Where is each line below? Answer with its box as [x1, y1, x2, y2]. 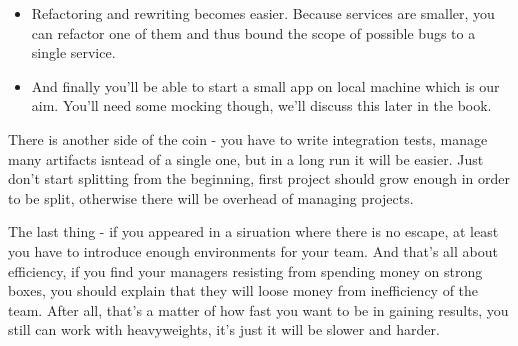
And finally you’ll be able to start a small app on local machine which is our [31, 75, 500, 96]
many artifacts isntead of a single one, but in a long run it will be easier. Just [8, 148, 484, 169]
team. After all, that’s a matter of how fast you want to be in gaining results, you [8, 299, 509, 320]
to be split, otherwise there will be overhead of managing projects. [8, 187, 414, 208]
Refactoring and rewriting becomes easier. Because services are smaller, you [31, 3, 495, 23]
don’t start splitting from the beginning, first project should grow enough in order [8, 168, 510, 189]
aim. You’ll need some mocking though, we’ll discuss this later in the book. [31, 95, 492, 116]
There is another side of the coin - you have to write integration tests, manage [8, 128, 488, 149]
